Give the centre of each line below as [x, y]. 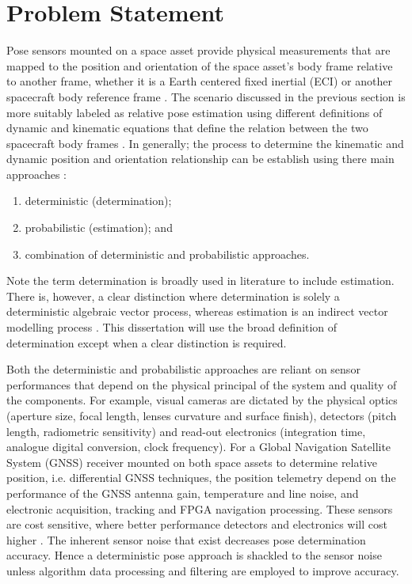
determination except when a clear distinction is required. [147, 342]
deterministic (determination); [98, 201]
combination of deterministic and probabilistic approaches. [167, 254]
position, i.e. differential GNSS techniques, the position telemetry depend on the [201, 478]
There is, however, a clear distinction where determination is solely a [173, 296]
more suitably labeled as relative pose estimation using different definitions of [195, 112]
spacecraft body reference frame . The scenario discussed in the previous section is [206, 96]
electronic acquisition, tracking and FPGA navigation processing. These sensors [200, 508]
